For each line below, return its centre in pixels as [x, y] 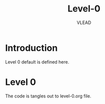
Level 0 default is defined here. [37, 62]
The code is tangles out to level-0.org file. [48, 96]
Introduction [31, 48]
